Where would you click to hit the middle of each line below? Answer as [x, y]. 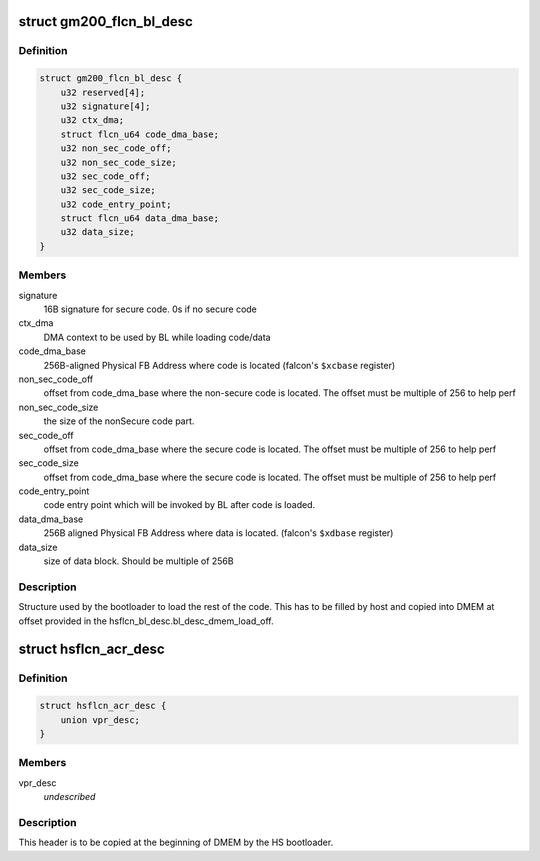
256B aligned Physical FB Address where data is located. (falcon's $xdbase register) [218, 533]
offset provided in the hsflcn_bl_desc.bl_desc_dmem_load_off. [146, 621]
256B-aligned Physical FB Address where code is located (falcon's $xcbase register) [219, 365]
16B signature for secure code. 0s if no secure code [150, 309]
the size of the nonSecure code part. [119, 421]
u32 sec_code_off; [105, 176]
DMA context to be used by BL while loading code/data [157, 337]
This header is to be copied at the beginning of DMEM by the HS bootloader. [176, 842]
